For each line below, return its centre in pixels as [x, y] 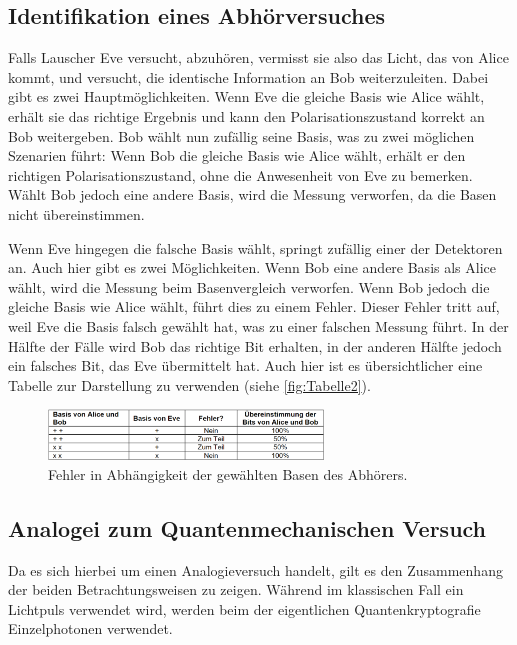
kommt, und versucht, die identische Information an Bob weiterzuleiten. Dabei [248, 76]
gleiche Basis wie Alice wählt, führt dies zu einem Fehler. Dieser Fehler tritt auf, [254, 306]
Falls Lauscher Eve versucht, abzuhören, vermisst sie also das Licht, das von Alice [258, 57]
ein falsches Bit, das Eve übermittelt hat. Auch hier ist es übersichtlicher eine [245, 365]
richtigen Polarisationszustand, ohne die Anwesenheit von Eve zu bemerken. [240, 174]
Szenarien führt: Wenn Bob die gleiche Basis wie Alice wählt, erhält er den [237, 155]
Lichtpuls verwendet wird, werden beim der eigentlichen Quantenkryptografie [244, 608]
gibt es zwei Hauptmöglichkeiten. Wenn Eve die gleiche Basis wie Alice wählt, [246, 96]
